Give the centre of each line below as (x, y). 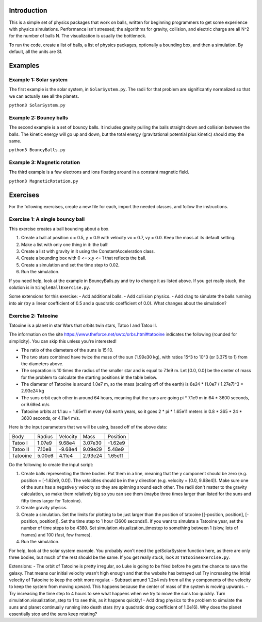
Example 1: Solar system (38, 79)
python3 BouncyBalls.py (37, 150)
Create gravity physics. (44, 508)
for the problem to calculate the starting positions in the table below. (89, 377)
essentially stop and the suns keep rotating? (53, 614)
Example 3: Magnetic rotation (44, 162)
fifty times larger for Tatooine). (52, 500)
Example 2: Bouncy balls (39, 118)
